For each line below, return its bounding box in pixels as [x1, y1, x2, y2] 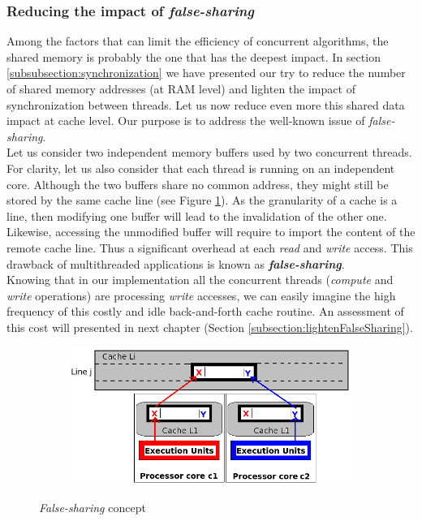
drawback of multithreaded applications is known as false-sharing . [6, 255, 345, 272]
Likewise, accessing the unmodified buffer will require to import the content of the [6, 223, 416, 240]
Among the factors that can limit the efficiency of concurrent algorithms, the [6, 32, 389, 50]
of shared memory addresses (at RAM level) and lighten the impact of [6, 80, 355, 97]
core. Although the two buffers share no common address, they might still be [6, 175, 389, 192]
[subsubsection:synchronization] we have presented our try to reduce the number [6, 64, 406, 81]
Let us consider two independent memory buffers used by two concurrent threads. [6, 144, 412, 161]
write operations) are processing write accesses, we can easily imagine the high [6, 286, 396, 304]
